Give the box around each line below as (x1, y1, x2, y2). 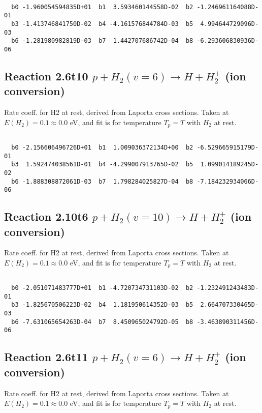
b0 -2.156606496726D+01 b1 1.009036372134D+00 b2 (11, 143, 193, 151)
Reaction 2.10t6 (4, 209, 88, 224)
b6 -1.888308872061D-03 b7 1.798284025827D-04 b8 (11, 178, 193, 185)
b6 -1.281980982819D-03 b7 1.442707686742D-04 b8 (11, 37, 193, 45)
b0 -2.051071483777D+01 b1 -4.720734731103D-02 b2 (11, 284, 193, 292)
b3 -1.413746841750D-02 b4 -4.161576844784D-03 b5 (11, 20, 193, 27)
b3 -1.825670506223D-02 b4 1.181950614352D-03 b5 (11, 301, 193, 309)
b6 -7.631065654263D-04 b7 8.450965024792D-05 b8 (11, 318, 193, 326)
